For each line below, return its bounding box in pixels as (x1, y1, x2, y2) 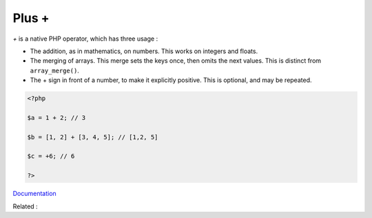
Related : (12, 202, 38, 210)
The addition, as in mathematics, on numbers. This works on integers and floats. (30, 47, 258, 55)
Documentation (12, 190, 56, 198)
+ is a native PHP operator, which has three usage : (12, 34, 158, 43)
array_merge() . (30, 66, 79, 75)
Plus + (12, 10, 50, 26)
